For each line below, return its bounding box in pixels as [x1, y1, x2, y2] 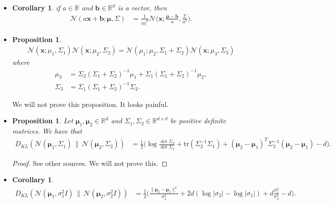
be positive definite [170, 115, 226, 126]
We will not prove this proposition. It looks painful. [12, 99, 169, 109]
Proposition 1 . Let [12, 115, 73, 126]
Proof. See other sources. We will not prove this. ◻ [12, 157, 168, 168]
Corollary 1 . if [12, 2, 60, 12]
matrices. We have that [12, 126, 82, 136]
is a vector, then [118, 2, 167, 12]
